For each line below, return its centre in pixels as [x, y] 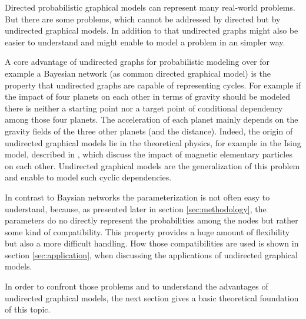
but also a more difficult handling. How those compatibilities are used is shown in [152, 243]
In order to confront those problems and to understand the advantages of [137, 286]
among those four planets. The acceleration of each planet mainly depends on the [152, 119]
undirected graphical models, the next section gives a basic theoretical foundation [152, 297]
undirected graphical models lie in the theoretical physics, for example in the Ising [153, 142]
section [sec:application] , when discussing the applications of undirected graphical [151, 254]
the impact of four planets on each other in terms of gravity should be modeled [147, 96]
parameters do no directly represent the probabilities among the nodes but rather [152, 220]
